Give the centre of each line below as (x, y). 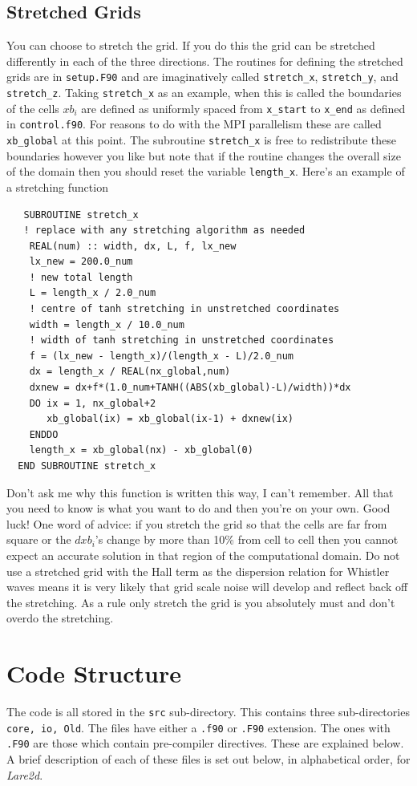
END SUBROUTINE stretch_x (87, 466)
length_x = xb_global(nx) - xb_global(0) (141, 450)
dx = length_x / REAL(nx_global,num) (130, 372)
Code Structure (94, 673)
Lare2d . (25, 774)
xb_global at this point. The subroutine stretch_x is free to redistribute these (202, 140)
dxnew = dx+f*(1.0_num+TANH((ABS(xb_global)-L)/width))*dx (190, 388)
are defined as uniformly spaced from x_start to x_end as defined (243, 108)
